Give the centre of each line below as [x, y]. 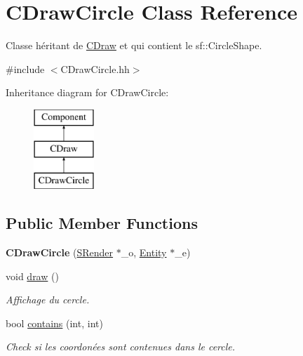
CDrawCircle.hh [95, 68]
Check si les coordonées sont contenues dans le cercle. [121, 347]
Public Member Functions [102, 223]
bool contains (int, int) [54, 323]
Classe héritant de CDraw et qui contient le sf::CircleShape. [134, 45]
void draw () [32, 276]
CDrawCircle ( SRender [60, 252]
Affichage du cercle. [48, 299]
